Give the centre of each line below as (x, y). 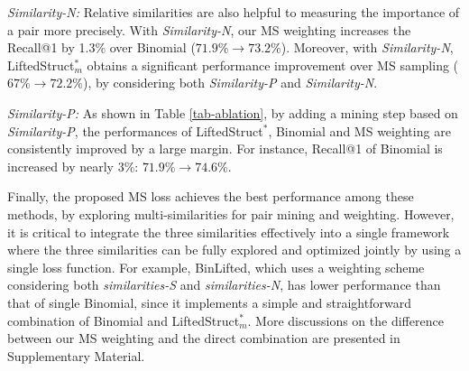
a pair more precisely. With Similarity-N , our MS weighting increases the (209, 29)
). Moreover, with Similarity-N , (367, 47)
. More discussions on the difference (345, 320)
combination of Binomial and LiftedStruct (124, 320)
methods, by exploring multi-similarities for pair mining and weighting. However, (231, 213)
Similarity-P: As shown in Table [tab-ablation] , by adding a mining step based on (233, 112)
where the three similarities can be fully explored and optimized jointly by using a (234, 250)
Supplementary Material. (76, 355)
